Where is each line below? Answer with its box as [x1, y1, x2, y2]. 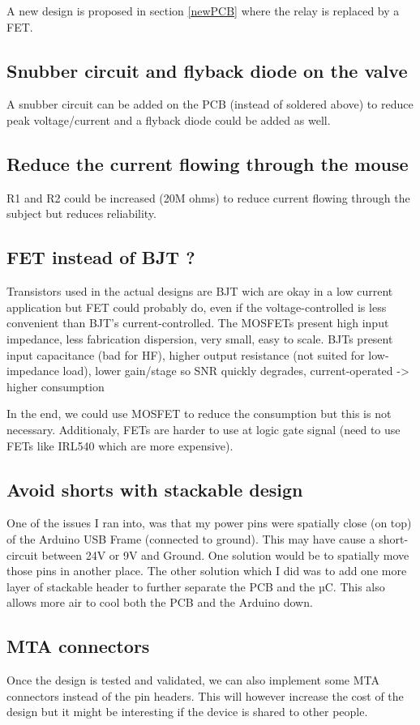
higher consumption [6, 377, 105, 394]
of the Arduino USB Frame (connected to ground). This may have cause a [6, 530, 375, 547]
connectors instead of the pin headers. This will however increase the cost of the [6, 687, 404, 704]
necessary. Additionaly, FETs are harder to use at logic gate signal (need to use [6, 420, 401, 437]
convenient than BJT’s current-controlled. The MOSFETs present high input [6, 314, 389, 331]
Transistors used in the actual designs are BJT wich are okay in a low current [6, 283, 393, 300]
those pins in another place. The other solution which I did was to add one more [6, 562, 407, 579]
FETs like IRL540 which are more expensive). [6, 437, 234, 454]
